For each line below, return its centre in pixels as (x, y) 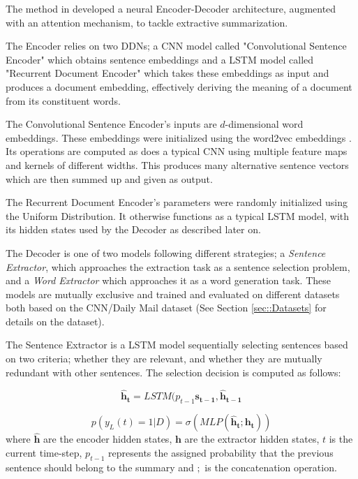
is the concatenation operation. (271, 467)
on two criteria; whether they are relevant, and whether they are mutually (164, 359)
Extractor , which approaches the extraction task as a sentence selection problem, (178, 266)
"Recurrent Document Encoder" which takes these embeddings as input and (167, 73)
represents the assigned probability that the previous (221, 453)
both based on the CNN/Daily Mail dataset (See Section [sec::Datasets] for (166, 308)
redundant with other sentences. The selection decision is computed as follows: (173, 372)
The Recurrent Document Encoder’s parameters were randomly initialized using (177, 202)
